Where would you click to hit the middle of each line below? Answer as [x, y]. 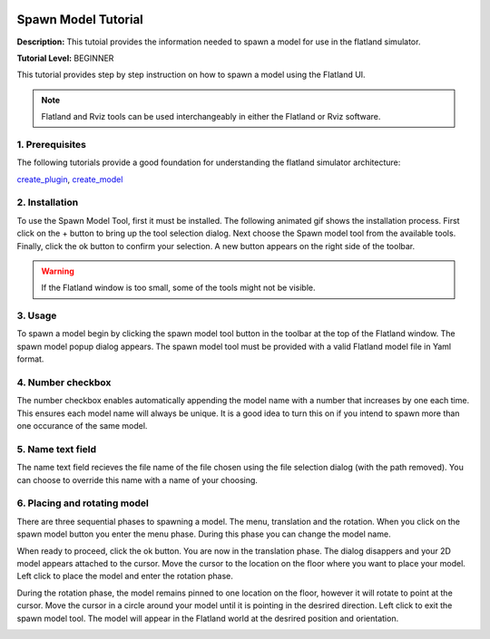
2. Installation [48, 202]
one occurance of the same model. [82, 426]
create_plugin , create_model [70, 179]
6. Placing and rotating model [83, 503]
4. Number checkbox [64, 382]
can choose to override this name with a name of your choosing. [137, 479]
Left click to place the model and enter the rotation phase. [125, 576]
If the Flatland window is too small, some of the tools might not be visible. [179, 288]
